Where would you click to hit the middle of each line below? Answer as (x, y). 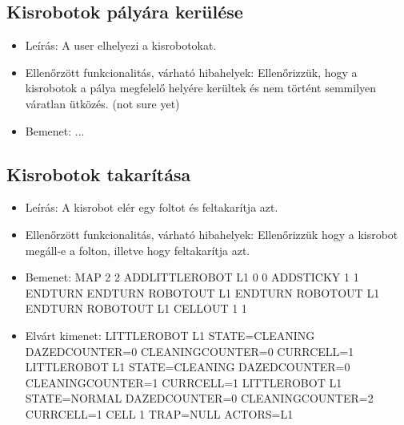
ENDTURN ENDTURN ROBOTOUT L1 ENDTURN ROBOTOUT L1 (202, 292)
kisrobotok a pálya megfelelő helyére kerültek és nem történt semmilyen (201, 88)
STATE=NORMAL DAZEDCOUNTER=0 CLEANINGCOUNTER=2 (199, 398)
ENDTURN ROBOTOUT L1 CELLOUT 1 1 (136, 308)
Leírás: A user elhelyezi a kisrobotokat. (121, 45)
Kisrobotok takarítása (99, 174)
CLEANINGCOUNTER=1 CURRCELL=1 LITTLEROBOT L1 (184, 382)
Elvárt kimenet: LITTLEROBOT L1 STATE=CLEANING (170, 335)
